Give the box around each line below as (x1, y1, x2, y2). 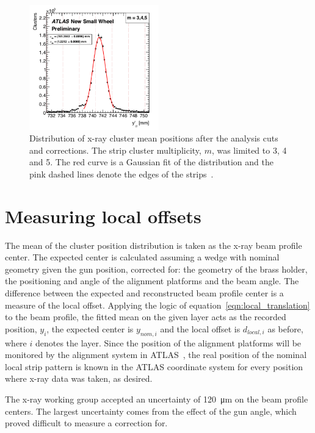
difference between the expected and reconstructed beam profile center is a (5, 287, 284, 299)
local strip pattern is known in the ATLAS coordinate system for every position (5, 360, 303, 373)
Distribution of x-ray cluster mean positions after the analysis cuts (29, 132, 278, 145)
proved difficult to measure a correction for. (5, 417, 168, 429)
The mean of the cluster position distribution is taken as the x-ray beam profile (5, 238, 302, 251)
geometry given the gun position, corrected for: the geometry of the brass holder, (5, 262, 308, 275)
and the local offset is (160, 322, 241, 335)
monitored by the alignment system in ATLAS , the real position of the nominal (5, 348, 307, 361)
